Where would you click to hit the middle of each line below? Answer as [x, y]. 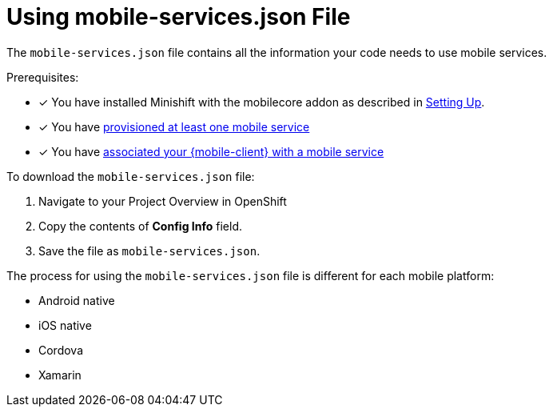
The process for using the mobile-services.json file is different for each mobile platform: [251, 275]
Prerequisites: [43, 77]
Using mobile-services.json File [179, 17]
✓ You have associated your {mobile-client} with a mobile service [211, 151]
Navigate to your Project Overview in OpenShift [163, 201]
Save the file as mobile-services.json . [149, 251]
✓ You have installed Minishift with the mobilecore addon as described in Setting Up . [262, 102]
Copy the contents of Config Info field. [140, 226]
